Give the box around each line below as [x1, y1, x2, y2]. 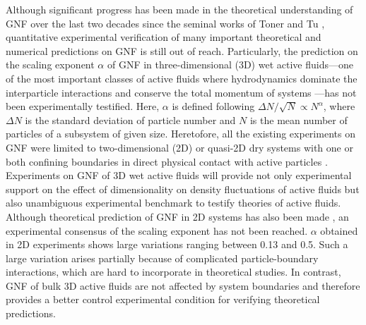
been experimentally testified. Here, [6, 99, 160, 114]
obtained [320, 223, 358, 238]
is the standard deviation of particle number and [25, 112, 236, 127]
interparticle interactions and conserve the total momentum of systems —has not [6, 85, 357, 99]
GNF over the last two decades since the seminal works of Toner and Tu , [6, 16, 325, 30]
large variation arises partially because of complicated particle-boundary [6, 250, 319, 265]
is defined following [172, 99, 255, 114]
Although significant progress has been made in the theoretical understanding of [6, 2, 353, 16]
